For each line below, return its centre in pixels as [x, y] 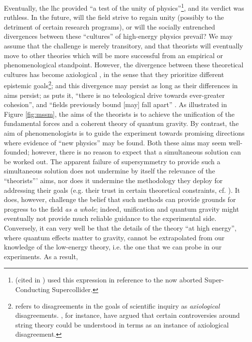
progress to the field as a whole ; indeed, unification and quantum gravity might [122, 209]
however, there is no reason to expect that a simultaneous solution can [136, 152]
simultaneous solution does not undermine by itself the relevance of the [110, 171]
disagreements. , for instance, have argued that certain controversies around [127, 315]
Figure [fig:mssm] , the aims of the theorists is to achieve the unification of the [119, 114]
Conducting [32, 289]
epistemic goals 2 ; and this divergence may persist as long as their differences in [121, 85]
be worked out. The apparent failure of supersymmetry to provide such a [112, 161]
